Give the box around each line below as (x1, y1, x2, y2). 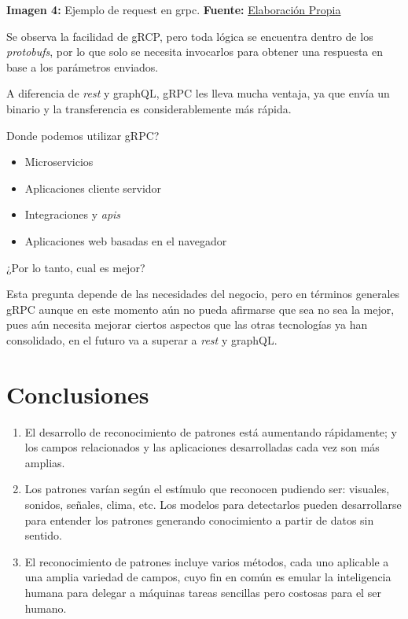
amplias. (24, 454, 65, 470)
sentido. (24, 527, 62, 543)
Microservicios (24, 153, 94, 170)
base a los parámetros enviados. (6, 58, 159, 75)
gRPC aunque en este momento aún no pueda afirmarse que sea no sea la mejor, (6, 300, 395, 317)
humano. (24, 599, 67, 616)
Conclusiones (6, 378, 149, 410)
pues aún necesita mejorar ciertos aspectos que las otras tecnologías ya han (6, 316, 368, 333)
